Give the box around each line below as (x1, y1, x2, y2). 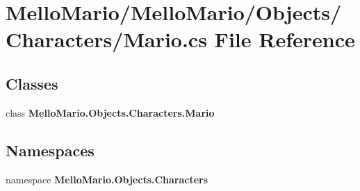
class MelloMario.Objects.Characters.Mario (6, 105, 215, 119)
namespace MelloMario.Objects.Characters (6, 172, 208, 186)
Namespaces (6, 139, 95, 160)
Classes (6, 72, 58, 94)
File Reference (214, 25, 355, 53)
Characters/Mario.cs (6, 25, 207, 53)
